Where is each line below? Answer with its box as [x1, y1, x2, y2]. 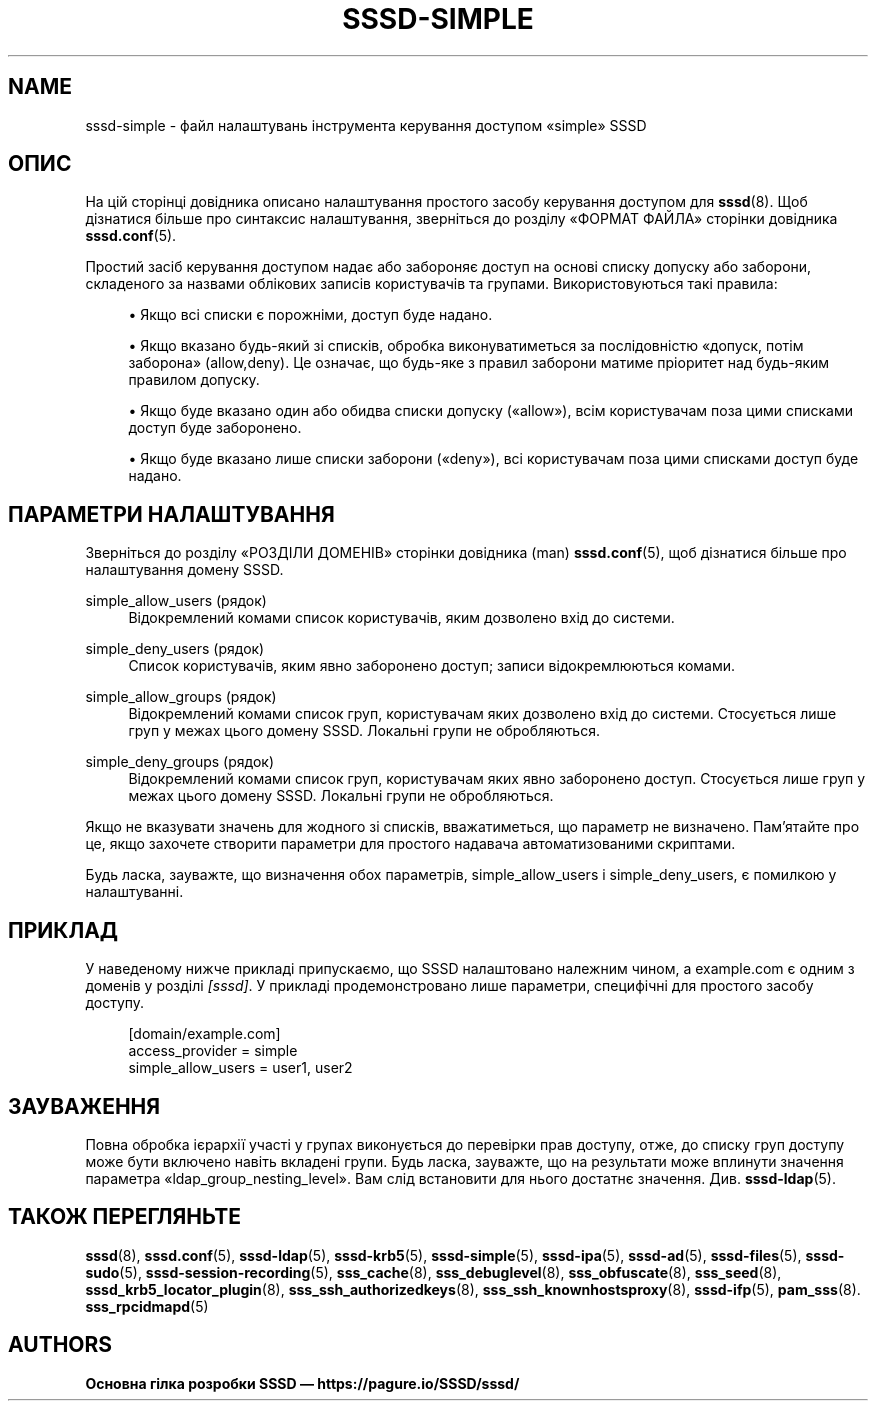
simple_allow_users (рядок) [85, 592, 267, 610]
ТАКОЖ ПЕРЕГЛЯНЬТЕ [8, 1204, 242, 1230]
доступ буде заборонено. [128, 419, 302, 437]
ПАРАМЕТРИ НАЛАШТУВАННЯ [8, 501, 335, 527]
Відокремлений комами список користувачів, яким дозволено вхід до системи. [128, 609, 675, 627]
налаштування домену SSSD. [85, 561, 284, 579]
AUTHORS [8, 1332, 113, 1358]
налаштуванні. [85, 883, 184, 901]
